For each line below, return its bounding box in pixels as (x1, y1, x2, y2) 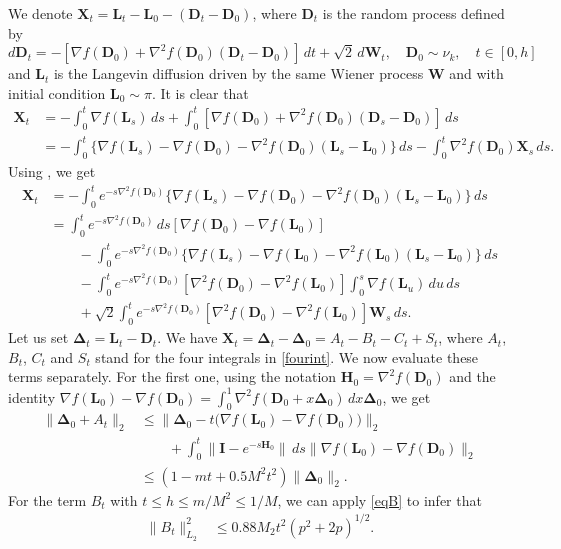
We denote (8, 3, 73, 23)
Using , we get (8, 161, 96, 182)
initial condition (8, 82, 106, 103)
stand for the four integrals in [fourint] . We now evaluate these (95, 346, 479, 367)
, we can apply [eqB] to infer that (277, 489, 482, 510)
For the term (8, 489, 87, 510)
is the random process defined (322, 3, 505, 23)
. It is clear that (151, 82, 249, 103)
